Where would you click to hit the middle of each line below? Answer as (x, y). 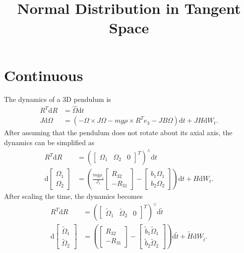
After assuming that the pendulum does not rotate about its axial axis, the (118, 132)
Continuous (44, 75)
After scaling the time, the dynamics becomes (73, 196)
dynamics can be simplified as (49, 142)
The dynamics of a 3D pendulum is (58, 99)
